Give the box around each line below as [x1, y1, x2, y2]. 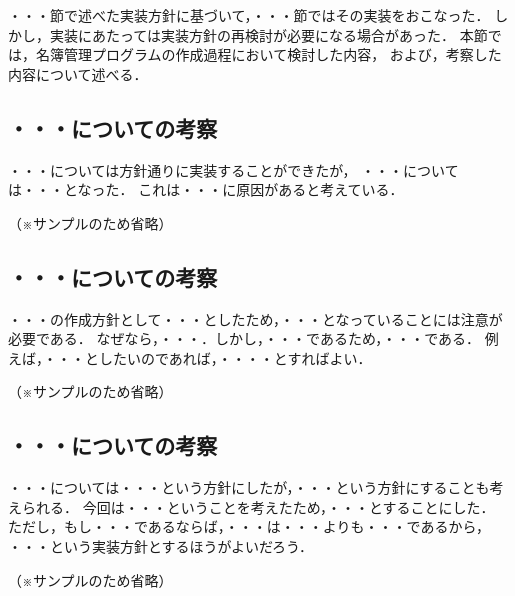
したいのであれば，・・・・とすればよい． [98, 347, 372, 368]
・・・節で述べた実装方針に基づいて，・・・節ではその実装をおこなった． [8, 5, 490, 25]
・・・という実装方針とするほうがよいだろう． [8, 535, 313, 556]
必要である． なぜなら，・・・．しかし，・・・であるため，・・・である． [8, 328, 481, 349]
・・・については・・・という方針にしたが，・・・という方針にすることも [8, 477, 490, 498]
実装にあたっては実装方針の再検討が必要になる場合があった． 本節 [49, 24, 488, 45]
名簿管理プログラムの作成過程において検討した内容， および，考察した [35, 44, 502, 65]
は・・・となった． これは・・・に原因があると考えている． [8, 179, 404, 200]
